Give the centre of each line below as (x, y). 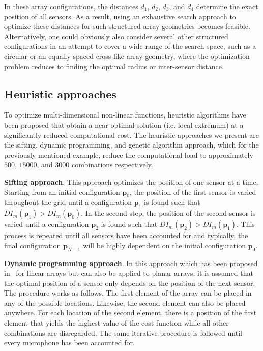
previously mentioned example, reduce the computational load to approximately (129, 154)
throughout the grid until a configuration (68, 202)
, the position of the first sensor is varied (193, 192)
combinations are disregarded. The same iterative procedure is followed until (123, 332)
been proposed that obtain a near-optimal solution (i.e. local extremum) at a (124, 124)
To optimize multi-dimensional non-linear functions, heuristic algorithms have (125, 115)
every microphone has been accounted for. (69, 343)
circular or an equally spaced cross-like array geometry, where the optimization (127, 56)
